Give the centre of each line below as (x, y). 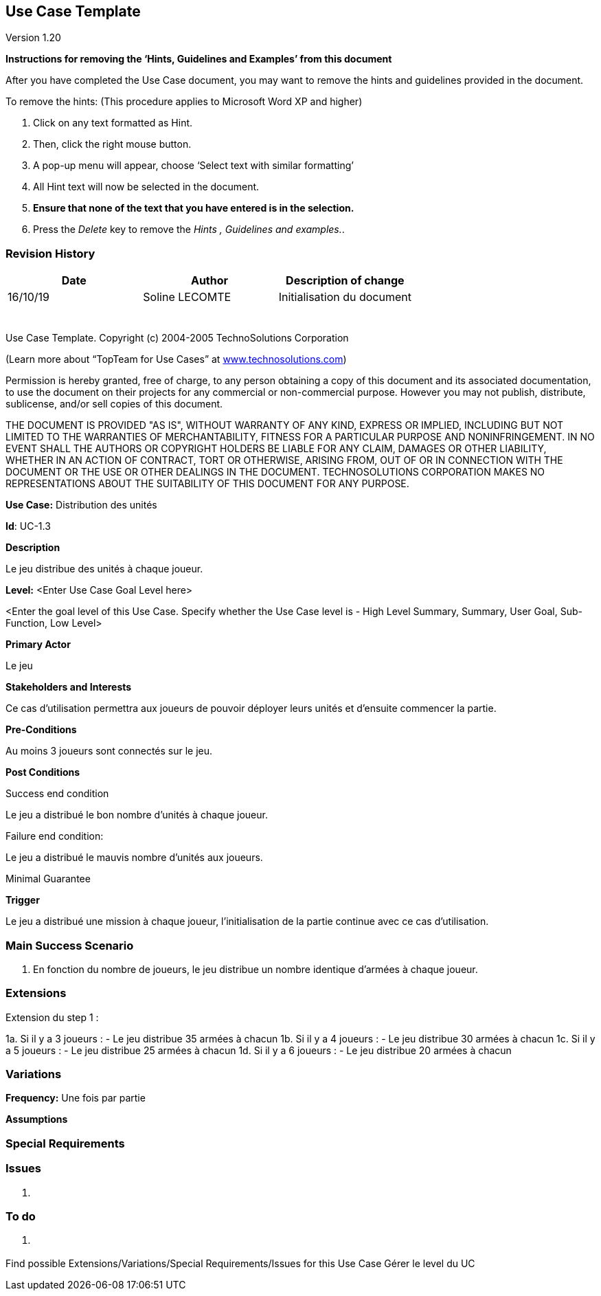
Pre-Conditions (41, 730)
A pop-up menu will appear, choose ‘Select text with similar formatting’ (193, 166)
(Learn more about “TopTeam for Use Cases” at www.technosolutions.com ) (176, 359)
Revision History (50, 253)
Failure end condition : (55, 836)
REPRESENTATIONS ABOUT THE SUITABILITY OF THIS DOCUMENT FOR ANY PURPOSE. (207, 484)
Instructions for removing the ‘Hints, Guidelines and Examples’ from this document (199, 59)
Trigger (23, 900)
